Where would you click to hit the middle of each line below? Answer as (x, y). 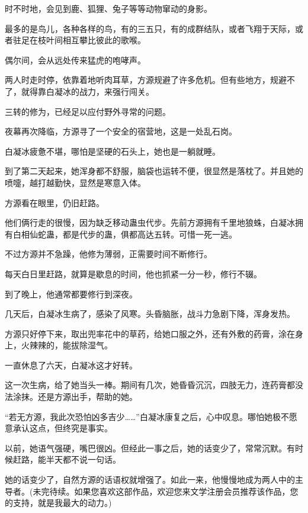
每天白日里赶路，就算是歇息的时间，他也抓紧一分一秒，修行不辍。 (133, 273)
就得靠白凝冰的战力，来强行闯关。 (87, 91)
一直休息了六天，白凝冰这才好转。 (71, 365)
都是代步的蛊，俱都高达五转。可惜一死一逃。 (150, 234)
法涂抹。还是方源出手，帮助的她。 (71, 397)
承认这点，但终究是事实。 (62, 428)
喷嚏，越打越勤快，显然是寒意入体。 (75, 182)
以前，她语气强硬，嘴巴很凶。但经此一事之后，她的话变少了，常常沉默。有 (150, 448)
